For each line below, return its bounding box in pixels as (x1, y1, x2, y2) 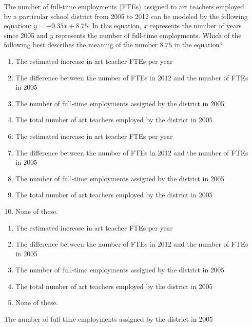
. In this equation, (88, 20, 142, 31)
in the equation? (174, 39, 223, 50)
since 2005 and (4, 30, 48, 40)
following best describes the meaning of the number (4, 39, 158, 50)
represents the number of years (150, 20, 242, 31)
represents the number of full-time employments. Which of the (55, 30, 242, 40)
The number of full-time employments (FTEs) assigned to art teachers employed (4, 1, 244, 11)
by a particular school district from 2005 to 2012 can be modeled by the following (4, 11, 248, 21)
